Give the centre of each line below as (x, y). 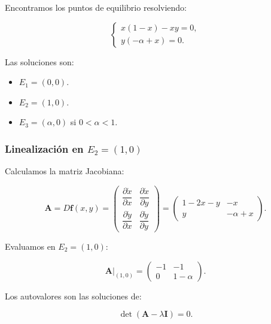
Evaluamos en (30, 246)
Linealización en (44, 148)
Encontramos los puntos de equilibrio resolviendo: (96, 7)
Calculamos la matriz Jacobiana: (65, 171)
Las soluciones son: (39, 61)
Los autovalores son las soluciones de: (73, 296)
